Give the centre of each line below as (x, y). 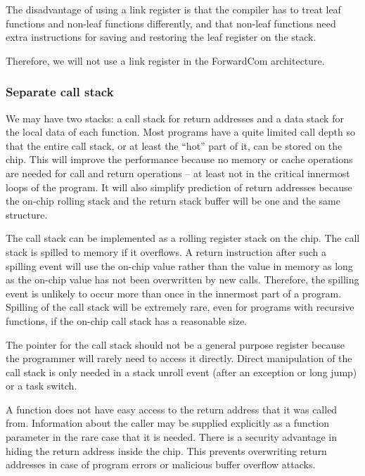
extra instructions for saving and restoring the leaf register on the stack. (161, 37)
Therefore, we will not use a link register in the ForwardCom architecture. (165, 60)
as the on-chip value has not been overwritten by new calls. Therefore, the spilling (182, 279)
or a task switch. (41, 386)
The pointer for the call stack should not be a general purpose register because (175, 344)
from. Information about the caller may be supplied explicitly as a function (167, 423)
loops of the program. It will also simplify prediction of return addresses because (179, 187)
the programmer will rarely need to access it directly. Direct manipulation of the (179, 358)
